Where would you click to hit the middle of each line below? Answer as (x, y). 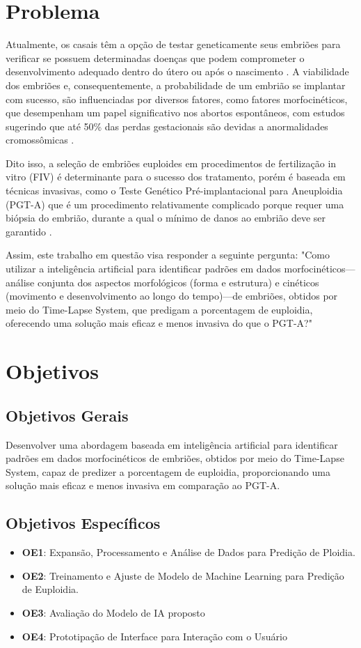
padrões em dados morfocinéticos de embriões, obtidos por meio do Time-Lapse (175, 458)
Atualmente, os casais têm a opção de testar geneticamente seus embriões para (173, 44)
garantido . (29, 231)
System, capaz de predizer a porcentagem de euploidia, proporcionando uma (168, 471)
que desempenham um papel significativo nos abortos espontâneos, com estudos (175, 113)
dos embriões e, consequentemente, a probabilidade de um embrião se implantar (176, 85)
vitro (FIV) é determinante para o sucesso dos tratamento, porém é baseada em (176, 177)
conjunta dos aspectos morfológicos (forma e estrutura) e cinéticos (178, 282)
